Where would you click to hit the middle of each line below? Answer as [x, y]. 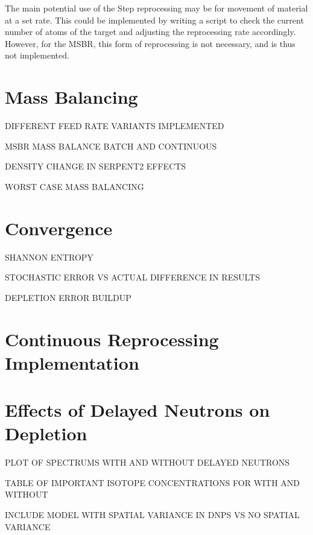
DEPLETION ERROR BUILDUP [68, 297]
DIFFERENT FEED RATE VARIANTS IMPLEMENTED [115, 126]
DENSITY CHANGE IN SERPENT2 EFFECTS [96, 166]
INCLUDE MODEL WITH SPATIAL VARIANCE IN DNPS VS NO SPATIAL [152, 515]
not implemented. [37, 55]
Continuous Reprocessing [112, 339]
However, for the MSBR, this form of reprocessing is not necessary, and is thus [150, 43]
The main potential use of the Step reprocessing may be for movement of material [156, 8]
